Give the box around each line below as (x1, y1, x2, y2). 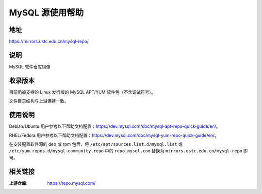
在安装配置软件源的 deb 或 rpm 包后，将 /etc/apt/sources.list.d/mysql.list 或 (9, 141, 183, 147)
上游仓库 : (9, 180, 28, 186)
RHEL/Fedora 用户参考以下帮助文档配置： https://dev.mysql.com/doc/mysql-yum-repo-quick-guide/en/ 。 (9, 132, 219, 138)
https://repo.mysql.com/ (47, 180, 96, 186)
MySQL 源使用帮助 (9, 7, 84, 18)
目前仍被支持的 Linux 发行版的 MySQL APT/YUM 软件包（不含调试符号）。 (9, 89, 156, 95)
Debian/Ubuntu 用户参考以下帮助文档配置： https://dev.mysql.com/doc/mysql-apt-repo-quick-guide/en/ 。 (9, 123, 221, 129)
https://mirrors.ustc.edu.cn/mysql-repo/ (9, 39, 89, 45)
